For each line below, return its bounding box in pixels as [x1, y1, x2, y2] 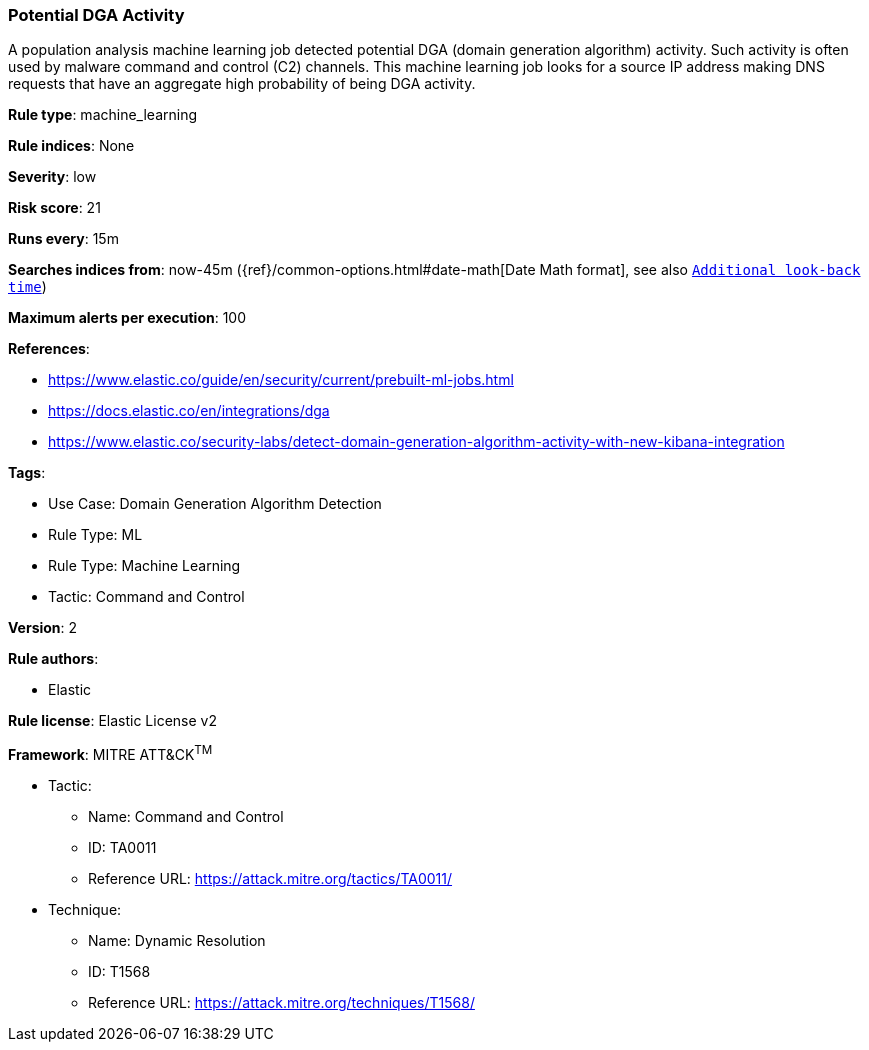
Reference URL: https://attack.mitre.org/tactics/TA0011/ [88, 870, 453, 888]
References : [8, 340, 90, 358]
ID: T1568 [88, 963, 151, 981]
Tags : [8, 464, 46, 482]
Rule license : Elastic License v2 [8, 712, 217, 730]
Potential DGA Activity [8, 5, 185, 25]
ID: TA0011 [88, 839, 157, 857]
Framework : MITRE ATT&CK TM [8, 743, 213, 764]
